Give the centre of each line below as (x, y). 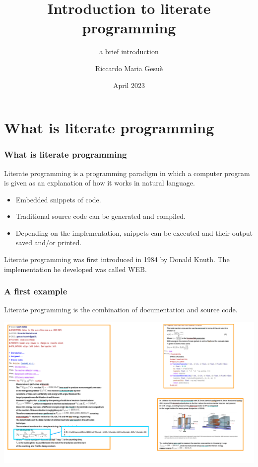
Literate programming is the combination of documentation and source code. (121, 310)
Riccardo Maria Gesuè (129, 68)
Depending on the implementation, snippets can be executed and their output (134, 233)
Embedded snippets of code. (58, 199)
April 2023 (129, 85)
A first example (36, 291)
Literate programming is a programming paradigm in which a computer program (127, 173)
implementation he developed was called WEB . (75, 269)
